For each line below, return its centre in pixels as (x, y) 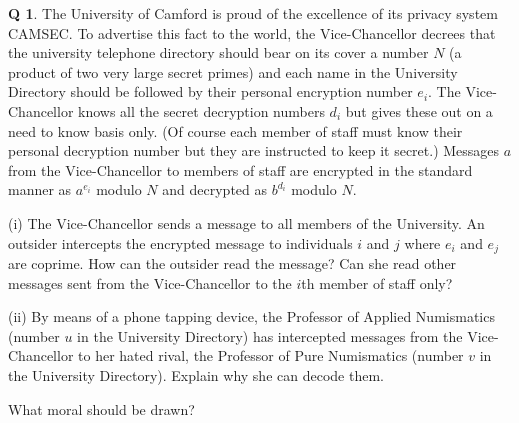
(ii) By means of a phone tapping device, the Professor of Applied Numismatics (251, 316)
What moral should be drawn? (101, 408)
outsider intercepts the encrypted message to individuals (180, 242)
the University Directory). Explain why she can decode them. (196, 374)
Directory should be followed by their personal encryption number (210, 91)
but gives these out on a (419, 110)
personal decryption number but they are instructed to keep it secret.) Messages (254, 150)
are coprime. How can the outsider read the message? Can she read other (232, 262)
